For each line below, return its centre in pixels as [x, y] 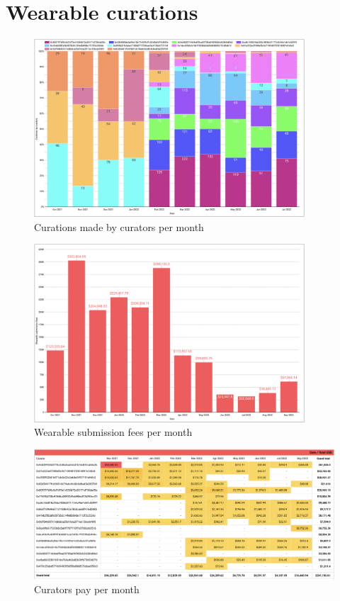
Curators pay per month [87, 589]
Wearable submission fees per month [113, 432]
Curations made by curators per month [119, 226]
